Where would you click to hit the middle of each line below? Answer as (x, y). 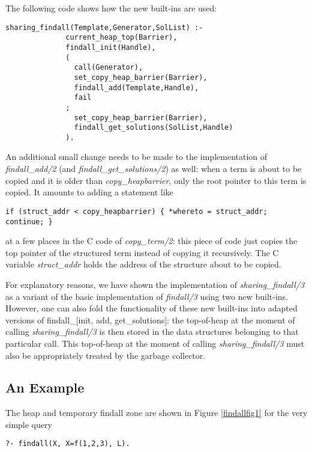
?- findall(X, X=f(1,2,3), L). (68, 444)
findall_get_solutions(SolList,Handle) (154, 128)
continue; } (29, 221)
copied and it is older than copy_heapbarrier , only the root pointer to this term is (156, 180)
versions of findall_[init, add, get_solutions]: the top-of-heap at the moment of (150, 319)
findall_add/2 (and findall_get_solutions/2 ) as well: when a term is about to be (154, 169)
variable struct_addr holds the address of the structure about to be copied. (143, 264)
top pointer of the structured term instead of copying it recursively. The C (142, 252)
